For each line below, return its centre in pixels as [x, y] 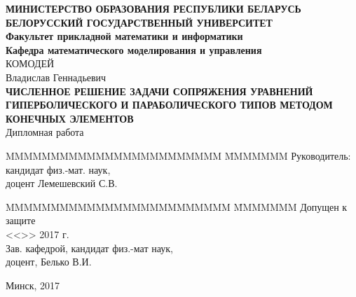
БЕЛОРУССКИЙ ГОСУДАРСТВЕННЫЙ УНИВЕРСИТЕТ [139, 22]
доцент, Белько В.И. [49, 262]
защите [21, 220]
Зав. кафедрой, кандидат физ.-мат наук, [89, 248]
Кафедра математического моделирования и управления [134, 49]
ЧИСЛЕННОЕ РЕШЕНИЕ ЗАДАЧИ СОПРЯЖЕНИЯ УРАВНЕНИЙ [159, 91]
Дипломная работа [45, 132]
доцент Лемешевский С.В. [62, 183]
